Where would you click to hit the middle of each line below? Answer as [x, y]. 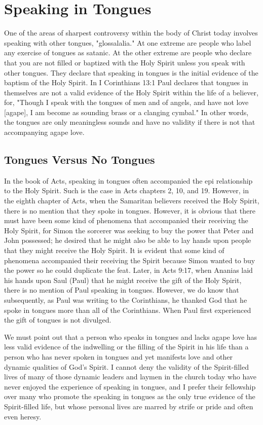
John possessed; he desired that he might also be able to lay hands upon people [128, 240]
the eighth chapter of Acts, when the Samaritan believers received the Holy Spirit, [132, 201]
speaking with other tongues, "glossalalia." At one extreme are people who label [128, 42]
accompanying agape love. [44, 132]
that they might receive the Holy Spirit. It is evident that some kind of [114, 250]
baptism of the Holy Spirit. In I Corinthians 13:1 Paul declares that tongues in [126, 82]
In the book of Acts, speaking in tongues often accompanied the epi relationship [128, 180]
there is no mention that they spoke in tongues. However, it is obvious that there [130, 210]
